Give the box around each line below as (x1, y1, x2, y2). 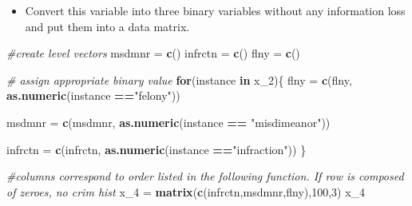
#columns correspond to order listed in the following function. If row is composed (6, 168, 404, 184)
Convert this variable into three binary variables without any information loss (25, 2, 406, 18)
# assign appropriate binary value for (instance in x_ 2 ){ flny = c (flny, (6, 71, 352, 88)
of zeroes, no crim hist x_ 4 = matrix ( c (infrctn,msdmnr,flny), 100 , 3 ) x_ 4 (6, 183, 366, 200)
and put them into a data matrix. (25, 18, 190, 34)
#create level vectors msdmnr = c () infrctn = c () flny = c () (6, 45, 300, 61)
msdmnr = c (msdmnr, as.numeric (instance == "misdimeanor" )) (6, 113, 331, 130)
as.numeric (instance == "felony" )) (6, 87, 180, 104)
